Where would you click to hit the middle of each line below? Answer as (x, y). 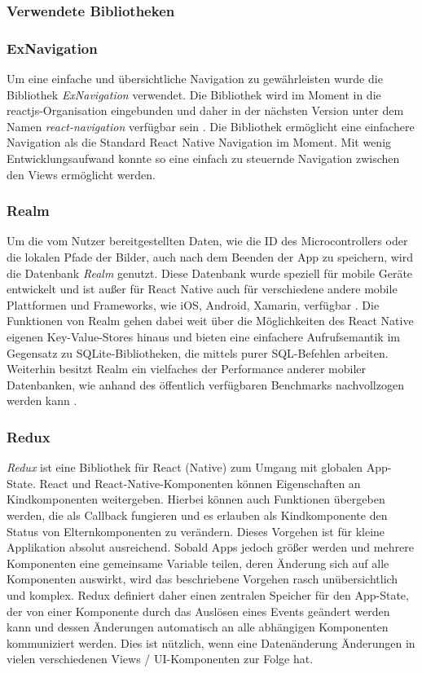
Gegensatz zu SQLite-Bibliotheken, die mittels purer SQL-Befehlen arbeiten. (198, 352)
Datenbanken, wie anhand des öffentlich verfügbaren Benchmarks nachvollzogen (205, 384)
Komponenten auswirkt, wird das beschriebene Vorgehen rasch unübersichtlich (202, 579)
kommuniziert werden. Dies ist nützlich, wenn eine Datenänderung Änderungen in (211, 642)
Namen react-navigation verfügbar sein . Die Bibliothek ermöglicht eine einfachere (211, 126)
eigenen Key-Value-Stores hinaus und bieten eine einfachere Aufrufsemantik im (203, 336)
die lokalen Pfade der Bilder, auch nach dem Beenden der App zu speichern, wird (210, 257)
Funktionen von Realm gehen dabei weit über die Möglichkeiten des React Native (210, 321)
